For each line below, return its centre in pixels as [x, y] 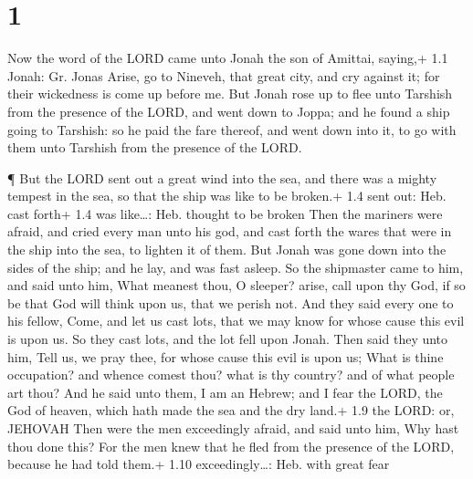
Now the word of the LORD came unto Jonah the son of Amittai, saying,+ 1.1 [228, 58]
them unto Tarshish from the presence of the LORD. [155, 147]
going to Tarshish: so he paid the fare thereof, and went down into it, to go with [232, 129]
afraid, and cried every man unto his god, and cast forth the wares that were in [230, 231]
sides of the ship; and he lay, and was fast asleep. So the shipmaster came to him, [236, 267]
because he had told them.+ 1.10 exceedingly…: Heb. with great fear [199, 464]
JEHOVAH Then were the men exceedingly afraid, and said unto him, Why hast [233, 428]
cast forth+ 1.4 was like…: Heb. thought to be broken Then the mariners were [225, 213]
